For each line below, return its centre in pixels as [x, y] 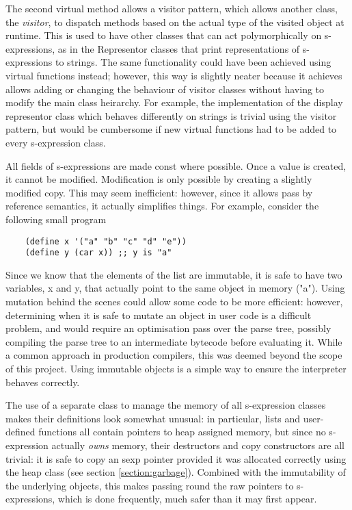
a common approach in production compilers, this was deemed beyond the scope [174, 355]
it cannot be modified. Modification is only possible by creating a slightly [159, 179]
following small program [56, 219]
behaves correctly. [43, 382]
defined [21, 432]
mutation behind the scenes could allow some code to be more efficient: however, [174, 301]
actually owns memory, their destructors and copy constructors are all [198, 445]
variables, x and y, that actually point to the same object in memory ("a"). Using [175, 288]
